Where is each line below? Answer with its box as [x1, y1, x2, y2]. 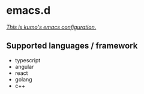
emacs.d [6, 4, 51, 17]
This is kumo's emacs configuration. [6, 23, 97, 31]
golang [14, 75, 32, 83]
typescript [14, 56, 41, 63]
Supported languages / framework [6, 41, 138, 51]
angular [14, 63, 34, 70]
